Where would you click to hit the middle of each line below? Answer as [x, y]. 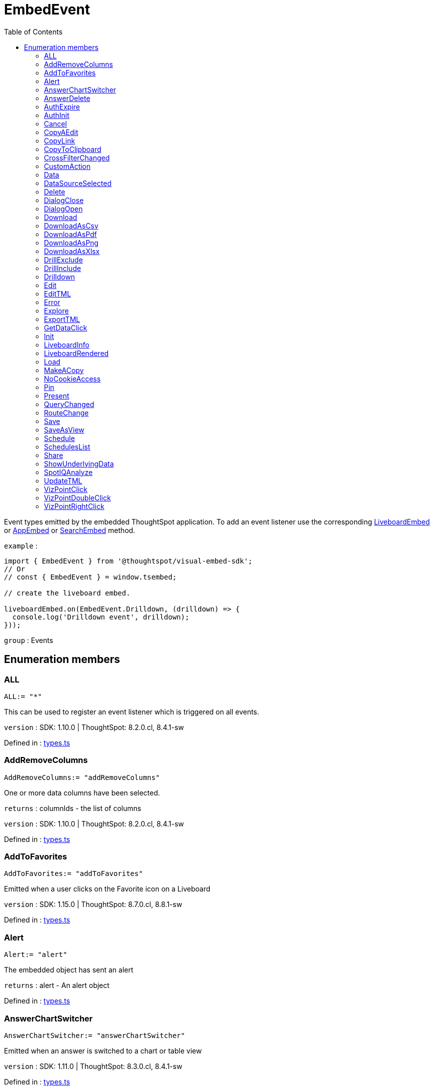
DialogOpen [63, 208]
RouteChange [66, 412]
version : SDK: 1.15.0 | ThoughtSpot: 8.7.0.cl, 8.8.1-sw [93, 904]
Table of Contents [33, 31]
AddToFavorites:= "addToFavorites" [74, 874]
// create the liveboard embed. [67, 593]
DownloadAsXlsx [72, 251]
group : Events [29, 640]
